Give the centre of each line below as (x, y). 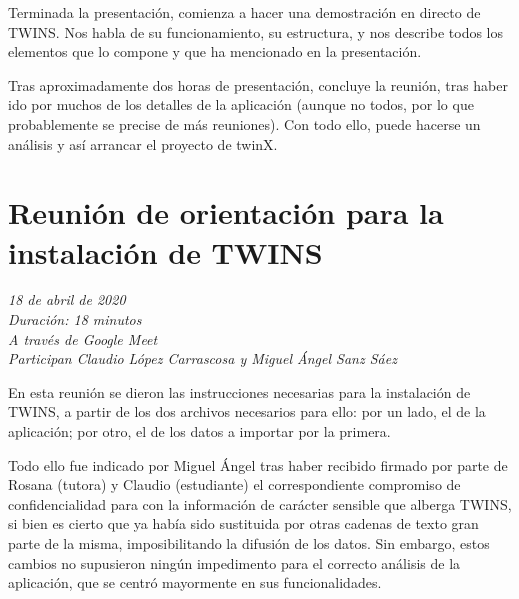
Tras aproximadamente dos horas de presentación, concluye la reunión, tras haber (258, 84)
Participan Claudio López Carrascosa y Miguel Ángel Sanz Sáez (202, 358)
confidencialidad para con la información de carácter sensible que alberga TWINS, (260, 503)
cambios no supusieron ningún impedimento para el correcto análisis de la (234, 562)
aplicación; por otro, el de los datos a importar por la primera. (199, 431)
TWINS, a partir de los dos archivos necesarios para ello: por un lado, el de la (247, 411)
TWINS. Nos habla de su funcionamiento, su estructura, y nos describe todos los (256, 31)
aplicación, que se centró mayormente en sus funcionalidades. (195, 582)
